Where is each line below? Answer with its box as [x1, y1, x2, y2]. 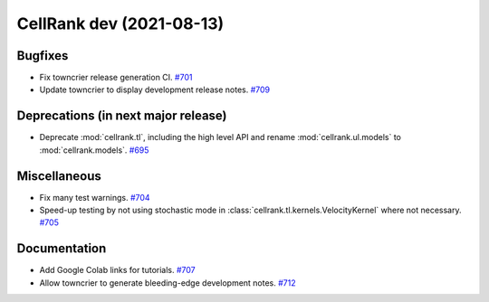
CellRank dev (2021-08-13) [16, 14, 225, 33]
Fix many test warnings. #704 [39, 192, 150, 203]
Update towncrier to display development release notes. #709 [39, 84, 271, 95]
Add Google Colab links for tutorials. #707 [39, 265, 197, 276]
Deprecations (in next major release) [16, 109, 227, 124]
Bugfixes [16, 48, 69, 63]
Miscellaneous [16, 168, 101, 184]
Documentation [16, 241, 107, 257]
